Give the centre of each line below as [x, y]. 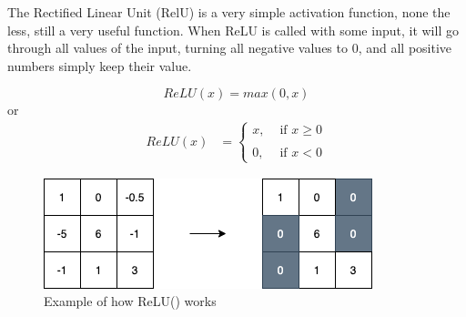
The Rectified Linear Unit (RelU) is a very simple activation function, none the [229, 12]
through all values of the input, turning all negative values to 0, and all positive [230, 48]
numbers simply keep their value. [100, 65]
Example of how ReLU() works [130, 301]
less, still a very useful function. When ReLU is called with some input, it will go [233, 30]
